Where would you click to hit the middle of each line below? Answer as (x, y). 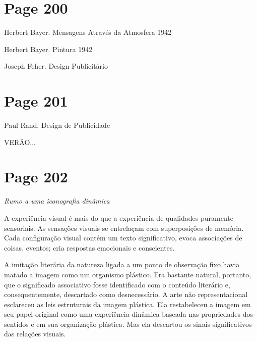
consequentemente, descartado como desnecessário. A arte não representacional (126, 294)
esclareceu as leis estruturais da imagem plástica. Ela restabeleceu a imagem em (127, 304)
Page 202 (36, 177)
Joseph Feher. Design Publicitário (56, 66)
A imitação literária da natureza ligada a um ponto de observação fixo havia (122, 264)
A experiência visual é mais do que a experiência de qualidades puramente (119, 217)
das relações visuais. (35, 334)
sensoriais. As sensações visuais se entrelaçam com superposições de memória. (124, 228)
